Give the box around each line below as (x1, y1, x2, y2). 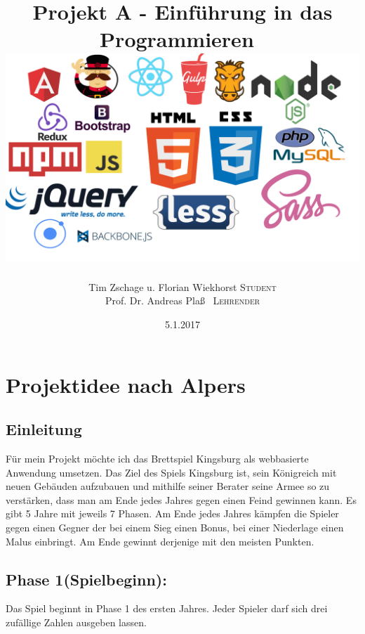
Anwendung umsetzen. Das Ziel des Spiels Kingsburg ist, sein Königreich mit (6, 465, 337, 479)
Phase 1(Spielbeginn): (6, 568, 167, 590)
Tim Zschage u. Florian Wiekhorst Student (88, 279, 277, 294)
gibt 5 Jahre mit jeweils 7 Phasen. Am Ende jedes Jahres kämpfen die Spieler (6, 506, 339, 521)
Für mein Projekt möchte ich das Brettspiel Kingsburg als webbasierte (6, 451, 309, 465)
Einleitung (6, 418, 82, 440)
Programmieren (100, 25, 254, 53)
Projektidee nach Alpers (6, 370, 246, 399)
